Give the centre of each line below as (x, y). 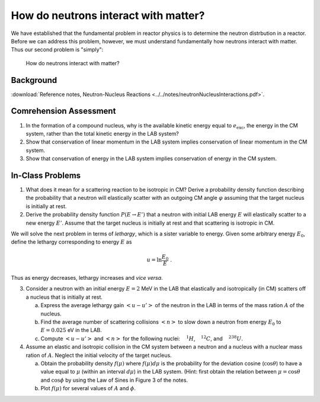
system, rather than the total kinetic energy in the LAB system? (102, 133)
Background (34, 80)
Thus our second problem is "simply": (57, 50)
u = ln (154, 260)
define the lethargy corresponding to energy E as (71, 242)
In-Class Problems (46, 175)
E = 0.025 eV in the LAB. (71, 330)
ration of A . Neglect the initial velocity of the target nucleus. (99, 355)
